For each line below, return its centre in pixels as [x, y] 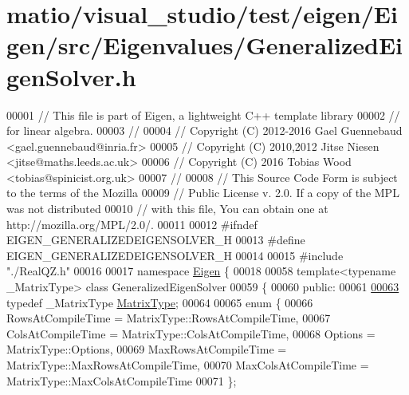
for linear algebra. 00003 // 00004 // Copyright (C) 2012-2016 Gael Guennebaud [204, 130]
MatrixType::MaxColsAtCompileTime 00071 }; [122, 380]
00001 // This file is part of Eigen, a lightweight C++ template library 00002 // [203, 115]
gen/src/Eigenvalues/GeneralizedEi [205, 45]
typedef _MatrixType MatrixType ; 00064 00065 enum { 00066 [160, 302]
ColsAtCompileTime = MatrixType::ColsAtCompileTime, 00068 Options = [191, 333]
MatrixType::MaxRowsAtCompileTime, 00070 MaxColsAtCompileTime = [188, 365]
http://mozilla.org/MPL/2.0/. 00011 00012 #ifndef [132, 224]
